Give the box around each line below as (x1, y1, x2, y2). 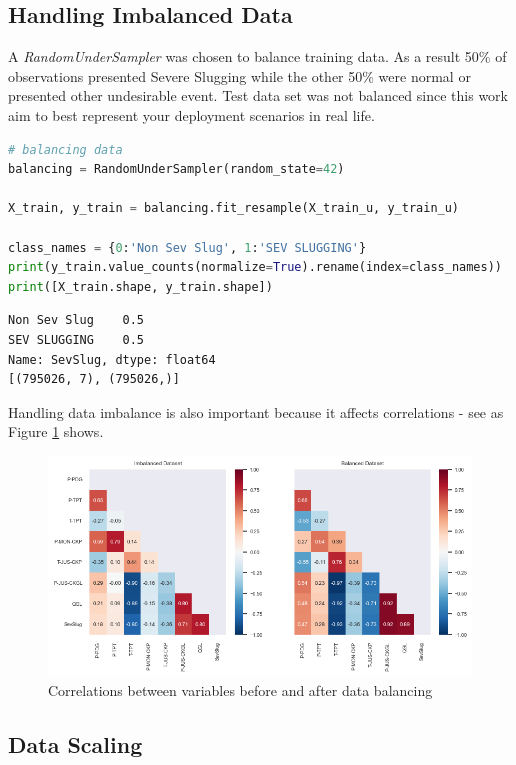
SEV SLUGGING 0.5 (8, 332, 145, 347)
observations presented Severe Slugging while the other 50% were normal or (8, 65, 471, 86)
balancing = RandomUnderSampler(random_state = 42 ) (8, 162, 345, 177)
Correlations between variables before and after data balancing (48, 680, 433, 701)
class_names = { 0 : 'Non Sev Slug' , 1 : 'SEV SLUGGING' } (8, 240, 367, 255)
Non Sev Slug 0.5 (8, 313, 145, 328)
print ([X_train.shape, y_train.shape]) (8, 279, 273, 294)
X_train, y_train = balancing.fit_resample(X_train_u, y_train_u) (8, 201, 460, 216)
